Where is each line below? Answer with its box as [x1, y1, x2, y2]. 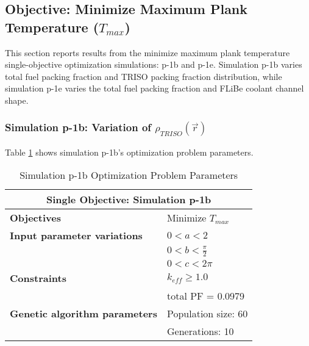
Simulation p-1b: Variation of [5, 120, 152, 135]
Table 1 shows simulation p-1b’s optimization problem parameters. [5, 145, 254, 158]
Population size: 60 [166, 306, 248, 321]
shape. [5, 93, 29, 106]
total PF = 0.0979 [166, 289, 245, 303]
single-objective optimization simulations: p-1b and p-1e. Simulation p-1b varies [5, 58, 302, 71]
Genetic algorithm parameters [10, 306, 157, 321]
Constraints [10, 271, 66, 286]
